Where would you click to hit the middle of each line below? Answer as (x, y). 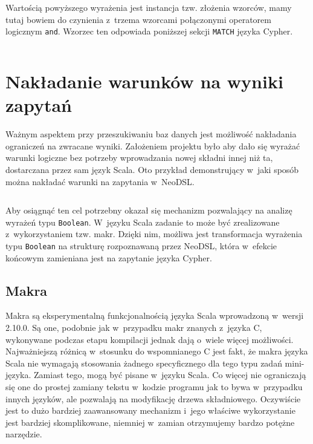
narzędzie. (24, 434)
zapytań (39, 105)
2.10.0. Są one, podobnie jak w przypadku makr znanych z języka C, (134, 328)
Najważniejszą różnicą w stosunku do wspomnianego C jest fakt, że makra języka (157, 351)
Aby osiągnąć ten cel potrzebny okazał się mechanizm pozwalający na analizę (149, 210)
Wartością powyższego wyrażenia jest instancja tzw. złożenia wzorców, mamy (149, 7)
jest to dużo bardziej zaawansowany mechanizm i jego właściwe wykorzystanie (150, 410)
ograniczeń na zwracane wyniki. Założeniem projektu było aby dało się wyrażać (153, 145)
